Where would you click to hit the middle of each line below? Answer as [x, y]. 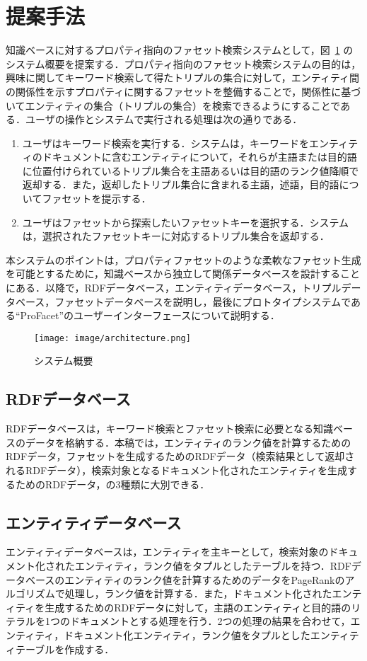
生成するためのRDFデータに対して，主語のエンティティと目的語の [198, 607]
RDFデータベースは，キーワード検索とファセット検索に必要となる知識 [170, 429]
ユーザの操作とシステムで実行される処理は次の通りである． [164, 119]
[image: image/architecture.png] [112, 338]
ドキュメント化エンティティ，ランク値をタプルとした [187, 635]
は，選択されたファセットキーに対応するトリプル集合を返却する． [176, 236]
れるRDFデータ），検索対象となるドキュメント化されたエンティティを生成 [177, 470]
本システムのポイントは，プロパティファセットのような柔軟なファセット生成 [183, 259]
